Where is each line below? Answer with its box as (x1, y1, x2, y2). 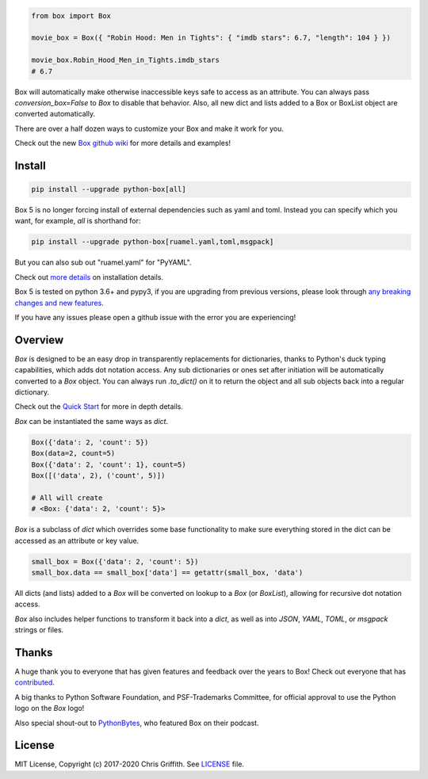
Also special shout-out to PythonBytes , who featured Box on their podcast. (14, 718, 259, 727)
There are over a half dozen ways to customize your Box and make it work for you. (14, 124, 285, 133)
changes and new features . (14, 298, 105, 307)
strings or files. (14, 625, 64, 635)
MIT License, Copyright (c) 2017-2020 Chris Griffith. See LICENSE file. (14, 759, 245, 769)
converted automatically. (14, 109, 96, 119)
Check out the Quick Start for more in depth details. (14, 402, 184, 411)
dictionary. (14, 388, 50, 397)
